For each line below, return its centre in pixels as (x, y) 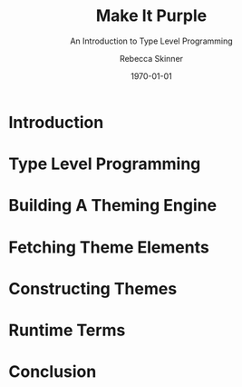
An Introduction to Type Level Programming (151, 41)
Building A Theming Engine (113, 206)
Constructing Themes (93, 288)
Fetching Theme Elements (109, 247)
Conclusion (53, 372)
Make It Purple (151, 16)
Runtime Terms (67, 330)
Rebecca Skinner (151, 58)
